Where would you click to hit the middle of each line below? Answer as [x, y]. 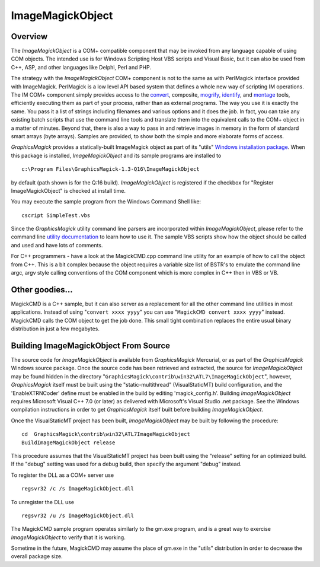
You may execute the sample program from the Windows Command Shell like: [106, 202]
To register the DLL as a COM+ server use [63, 475]
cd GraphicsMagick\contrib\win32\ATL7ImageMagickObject [106, 434]
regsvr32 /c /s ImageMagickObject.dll [78, 489]
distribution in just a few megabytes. [55, 329]
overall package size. [37, 556]
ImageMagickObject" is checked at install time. [68, 190]
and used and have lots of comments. [57, 245]
